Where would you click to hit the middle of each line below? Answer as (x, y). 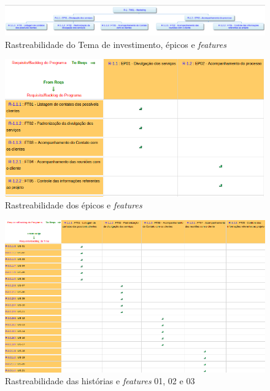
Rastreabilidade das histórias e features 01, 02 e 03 (100, 381)
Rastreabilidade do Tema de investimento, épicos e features (116, 44)
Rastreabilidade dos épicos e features (74, 205)
